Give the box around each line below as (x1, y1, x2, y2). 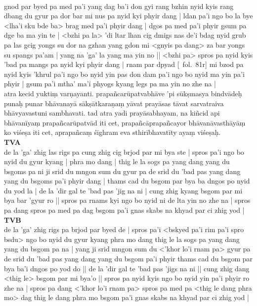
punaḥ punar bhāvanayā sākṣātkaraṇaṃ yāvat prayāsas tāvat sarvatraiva (4, 98, 224, 108)
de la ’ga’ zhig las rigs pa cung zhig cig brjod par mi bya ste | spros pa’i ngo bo (4, 146, 244, 157)
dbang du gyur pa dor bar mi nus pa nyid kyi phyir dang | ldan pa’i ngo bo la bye (4, 10, 253, 21)
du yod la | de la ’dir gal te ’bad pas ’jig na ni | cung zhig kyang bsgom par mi (4, 185, 243, 195)
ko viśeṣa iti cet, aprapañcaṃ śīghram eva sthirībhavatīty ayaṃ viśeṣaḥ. (4, 127, 221, 137)
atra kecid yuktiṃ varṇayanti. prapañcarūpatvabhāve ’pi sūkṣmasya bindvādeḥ (4, 88, 242, 98)
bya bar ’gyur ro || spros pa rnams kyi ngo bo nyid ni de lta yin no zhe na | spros (4, 195, 251, 205)
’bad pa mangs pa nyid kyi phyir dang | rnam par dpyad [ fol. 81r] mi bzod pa (4, 59, 244, 69)
